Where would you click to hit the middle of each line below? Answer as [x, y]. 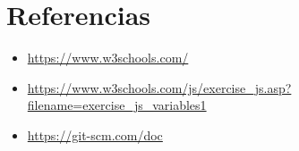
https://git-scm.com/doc [95, 134]
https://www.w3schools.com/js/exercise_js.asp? [159, 87]
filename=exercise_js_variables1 [117, 105]
